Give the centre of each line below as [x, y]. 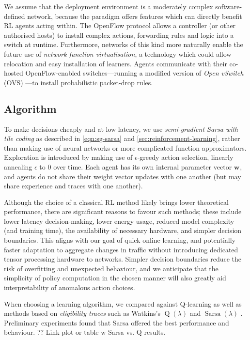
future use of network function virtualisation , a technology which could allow [118, 54]
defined [15, 16]
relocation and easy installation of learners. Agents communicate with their [116, 63]
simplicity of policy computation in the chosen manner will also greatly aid [115, 278]
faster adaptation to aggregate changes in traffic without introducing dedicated [121, 249]
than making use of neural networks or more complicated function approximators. [125, 147]
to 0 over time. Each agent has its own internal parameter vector [136, 166]
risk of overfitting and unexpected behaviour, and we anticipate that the [111, 268]
